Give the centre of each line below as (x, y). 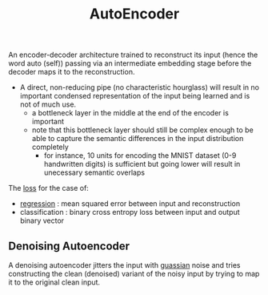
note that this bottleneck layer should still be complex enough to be (142, 130)
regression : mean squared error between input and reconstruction (130, 204)
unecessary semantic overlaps (94, 172)
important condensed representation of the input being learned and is (135, 96)
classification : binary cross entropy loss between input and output (130, 212)
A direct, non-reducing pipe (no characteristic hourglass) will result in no (140, 87)
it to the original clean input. (54, 282)
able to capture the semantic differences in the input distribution (138, 139)
